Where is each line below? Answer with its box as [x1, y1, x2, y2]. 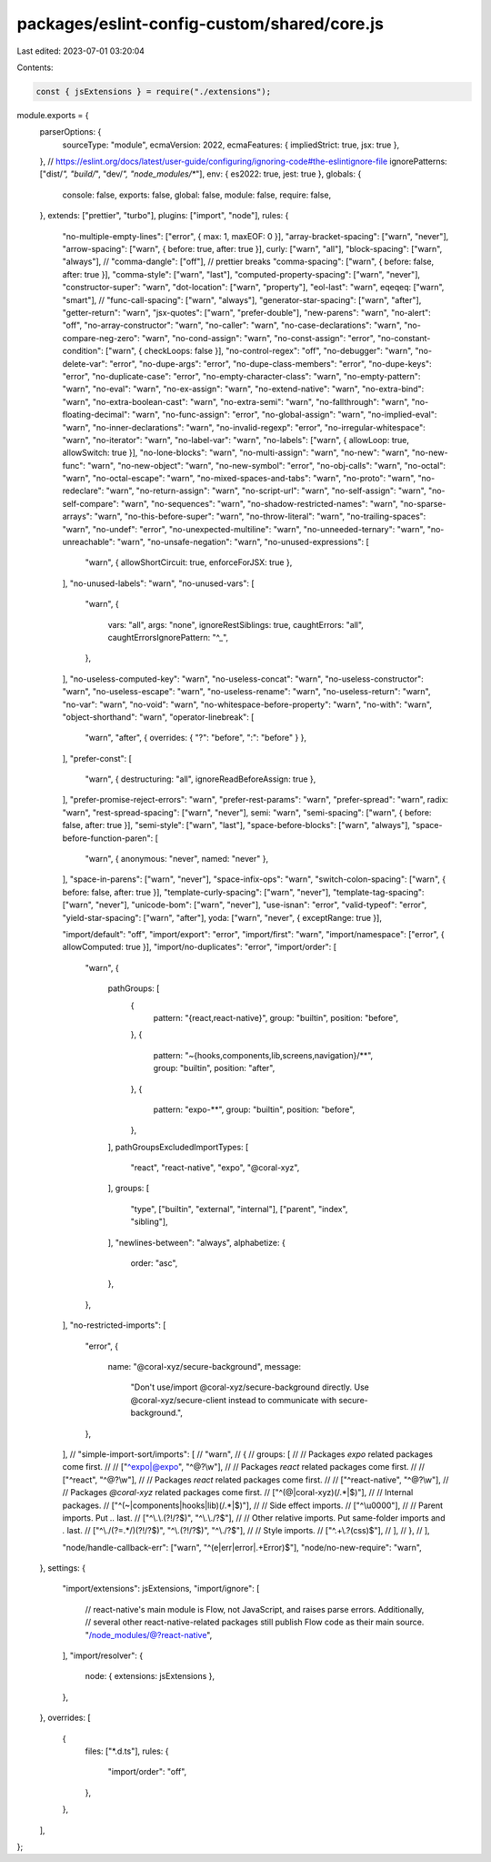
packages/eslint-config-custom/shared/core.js [16, 14, 384, 34]
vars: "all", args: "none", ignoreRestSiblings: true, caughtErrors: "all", [107, 619, 364, 630]
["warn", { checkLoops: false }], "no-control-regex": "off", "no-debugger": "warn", [105, 346, 414, 357]
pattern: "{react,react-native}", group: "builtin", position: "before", [153, 1012, 399, 1023]
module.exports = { [16, 109, 89, 120]
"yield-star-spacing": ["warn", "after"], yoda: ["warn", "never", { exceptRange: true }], [62, 912, 382, 923]
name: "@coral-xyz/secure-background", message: [107, 1361, 302, 1371]
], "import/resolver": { [62, 1650, 144, 1661]
